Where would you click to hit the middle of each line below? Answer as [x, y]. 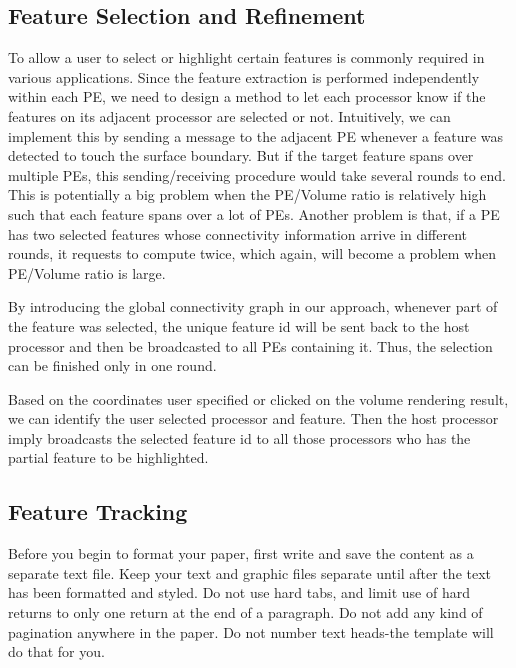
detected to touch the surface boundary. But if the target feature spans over [241, 155]
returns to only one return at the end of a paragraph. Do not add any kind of [245, 612]
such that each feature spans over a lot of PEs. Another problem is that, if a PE [254, 213]
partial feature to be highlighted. [108, 457]
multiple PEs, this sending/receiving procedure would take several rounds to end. [257, 174]
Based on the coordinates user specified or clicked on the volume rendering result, [258, 398]
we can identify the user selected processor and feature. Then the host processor [253, 418]
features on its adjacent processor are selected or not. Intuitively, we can [229, 115]
